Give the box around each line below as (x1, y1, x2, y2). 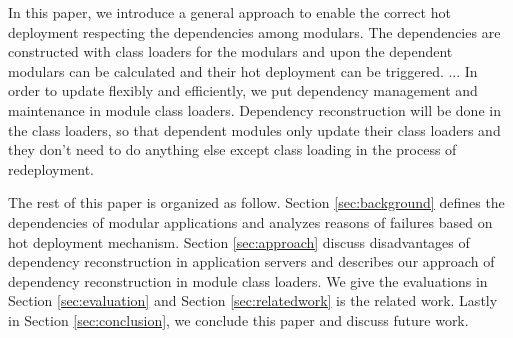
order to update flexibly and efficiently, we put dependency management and (8, 80, 478, 101)
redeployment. (8, 158, 94, 179)
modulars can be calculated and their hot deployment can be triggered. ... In (8, 60, 478, 81)
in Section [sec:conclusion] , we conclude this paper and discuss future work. (8, 309, 469, 330)
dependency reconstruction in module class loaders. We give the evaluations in (8, 270, 488, 291)
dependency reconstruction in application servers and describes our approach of (8, 251, 495, 272)
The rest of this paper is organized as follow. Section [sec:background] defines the (8, 192, 505, 213)
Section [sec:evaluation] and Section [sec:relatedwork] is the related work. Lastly (8, 290, 498, 311)
